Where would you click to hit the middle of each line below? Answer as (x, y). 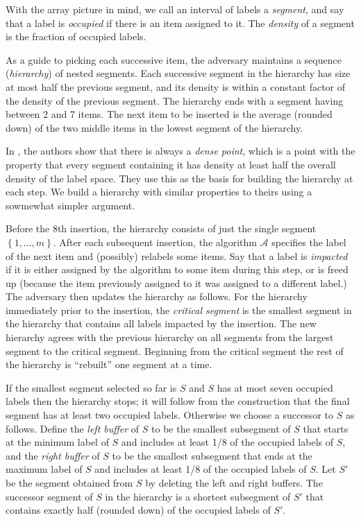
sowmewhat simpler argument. (70, 205)
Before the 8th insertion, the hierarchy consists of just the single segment (161, 228)
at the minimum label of (57, 442)
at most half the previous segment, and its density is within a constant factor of (176, 86)
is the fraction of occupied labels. (76, 36)
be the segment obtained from (69, 482)
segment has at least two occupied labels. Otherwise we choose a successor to (169, 415)
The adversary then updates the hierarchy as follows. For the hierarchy (157, 296)
